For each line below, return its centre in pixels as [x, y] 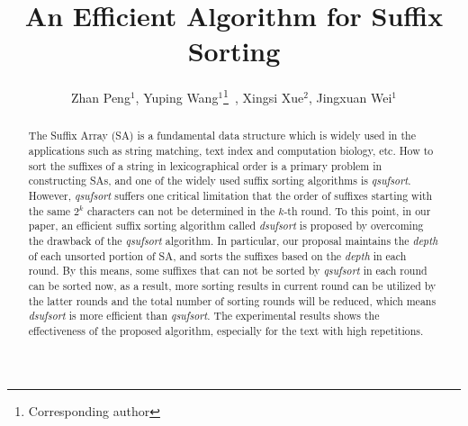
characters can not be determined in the [181, 210]
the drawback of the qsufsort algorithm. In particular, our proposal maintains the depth [233, 240]
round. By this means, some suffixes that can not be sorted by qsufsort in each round [228, 271]
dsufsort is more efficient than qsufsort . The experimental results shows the [204, 316]
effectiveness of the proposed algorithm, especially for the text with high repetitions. [226, 330]
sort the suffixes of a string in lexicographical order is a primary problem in [205, 165]
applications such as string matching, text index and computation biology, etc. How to [231, 151]
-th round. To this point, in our [357, 210]
